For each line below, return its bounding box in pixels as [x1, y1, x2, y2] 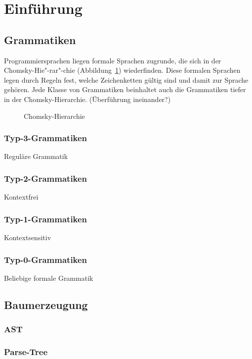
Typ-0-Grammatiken [4, 253, 87, 265]
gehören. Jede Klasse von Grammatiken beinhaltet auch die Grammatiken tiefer [4, 84, 246, 95]
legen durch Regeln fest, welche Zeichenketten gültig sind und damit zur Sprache [4, 74, 249, 85]
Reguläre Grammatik [4, 151, 68, 161]
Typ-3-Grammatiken [4, 132, 87, 144]
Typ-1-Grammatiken [4, 212, 87, 225]
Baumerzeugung [4, 297, 88, 312]
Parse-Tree [4, 345, 48, 358]
